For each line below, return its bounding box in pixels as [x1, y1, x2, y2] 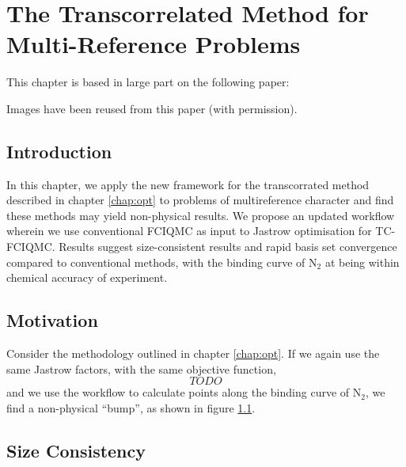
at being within [324, 253, 400, 270]
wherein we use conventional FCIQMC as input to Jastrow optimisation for [6, 222, 372, 239]
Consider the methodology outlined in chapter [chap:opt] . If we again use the [6, 345, 380, 362]
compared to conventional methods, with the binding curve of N [6, 253, 317, 270]
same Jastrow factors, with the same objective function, [6, 360, 276, 377]
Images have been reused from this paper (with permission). [6, 100, 298, 116]
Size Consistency [6, 438, 146, 462]
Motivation [6, 308, 98, 332]
